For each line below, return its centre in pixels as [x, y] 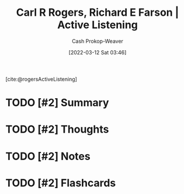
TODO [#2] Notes [48, 156]
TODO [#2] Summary [57, 103]
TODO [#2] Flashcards [61, 183]
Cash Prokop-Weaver [98, 41]
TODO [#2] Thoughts [57, 129]
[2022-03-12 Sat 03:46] [98, 52]
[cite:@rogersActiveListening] [41, 79]
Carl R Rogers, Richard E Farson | [98, 13]
